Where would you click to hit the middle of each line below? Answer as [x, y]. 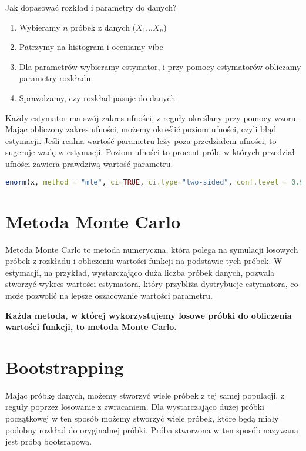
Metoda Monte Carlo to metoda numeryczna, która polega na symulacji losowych [152, 249]
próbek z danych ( [103, 27]
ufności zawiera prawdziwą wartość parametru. [89, 163]
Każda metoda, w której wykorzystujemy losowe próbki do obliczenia [149, 315]
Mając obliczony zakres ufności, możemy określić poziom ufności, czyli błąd [141, 129]
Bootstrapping [65, 367]
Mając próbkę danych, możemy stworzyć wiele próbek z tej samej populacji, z [145, 395]
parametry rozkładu [55, 78]
